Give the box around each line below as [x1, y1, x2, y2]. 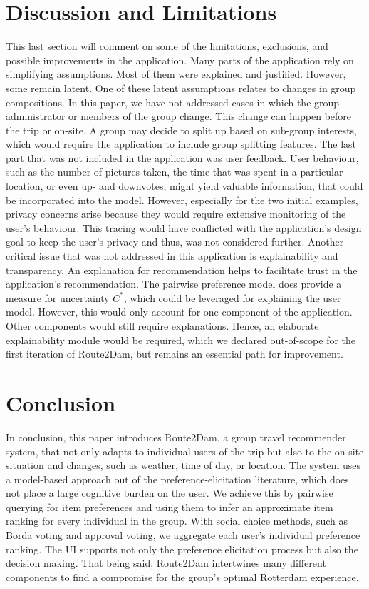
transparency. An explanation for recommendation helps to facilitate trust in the [6, 262, 358, 277]
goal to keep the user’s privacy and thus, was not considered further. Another [6, 234, 344, 249]
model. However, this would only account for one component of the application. [6, 304, 353, 319]
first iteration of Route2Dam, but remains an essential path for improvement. [6, 346, 343, 361]
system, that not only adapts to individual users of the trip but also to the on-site [6, 443, 364, 458]
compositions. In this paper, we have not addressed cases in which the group [6, 94, 340, 109]
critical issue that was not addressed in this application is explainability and [6, 248, 338, 263]
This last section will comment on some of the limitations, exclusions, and [6, 39, 328, 54]
